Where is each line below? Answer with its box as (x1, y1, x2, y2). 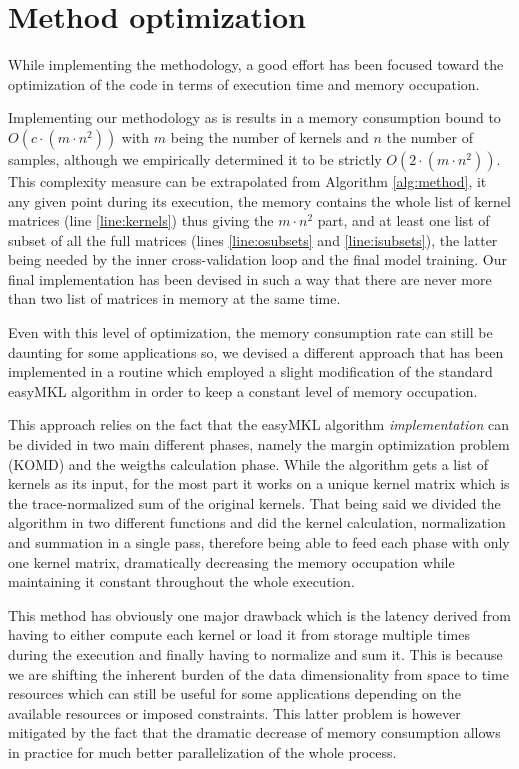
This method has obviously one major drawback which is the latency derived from (8, 604, 511, 625)
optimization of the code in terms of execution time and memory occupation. (8, 73, 480, 94)
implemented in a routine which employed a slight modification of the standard (8, 361, 493, 382)
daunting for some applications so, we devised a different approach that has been (8, 341, 504, 362)
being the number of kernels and (170, 126, 369, 147)
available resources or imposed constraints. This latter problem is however (8, 702, 461, 723)
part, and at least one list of (317, 210, 490, 231)
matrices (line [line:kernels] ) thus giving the (8, 210, 274, 231)
